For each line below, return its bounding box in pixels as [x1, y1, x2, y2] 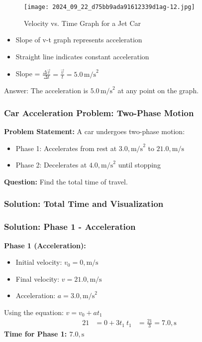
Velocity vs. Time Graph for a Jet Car [24, 17, 141, 28]
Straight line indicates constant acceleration [15, 51, 149, 61]
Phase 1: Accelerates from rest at [15, 143, 117, 153]
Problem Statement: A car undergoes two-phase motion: [4, 126, 185, 137]
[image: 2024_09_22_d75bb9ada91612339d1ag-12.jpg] [24, 3, 195, 10]
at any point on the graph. [117, 85, 199, 96]
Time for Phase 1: [4, 328, 67, 339]
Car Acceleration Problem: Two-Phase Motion [4, 106, 194, 119]
